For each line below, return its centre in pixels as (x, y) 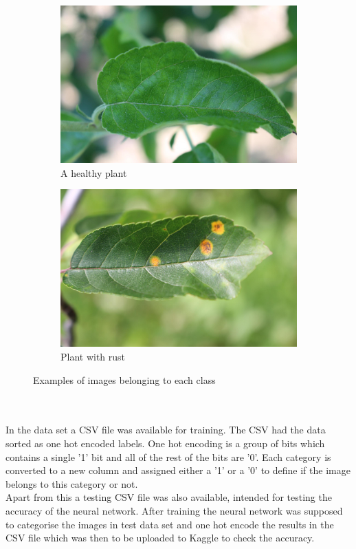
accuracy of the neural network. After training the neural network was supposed (174, 510)
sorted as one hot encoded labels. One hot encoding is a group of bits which (165, 443)
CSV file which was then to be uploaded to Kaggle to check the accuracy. (160, 538)
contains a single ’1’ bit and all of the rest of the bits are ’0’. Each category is (168, 456)
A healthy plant (94, 172)
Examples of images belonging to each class (124, 379)
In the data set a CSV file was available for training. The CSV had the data (166, 430)
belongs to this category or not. (72, 483)
